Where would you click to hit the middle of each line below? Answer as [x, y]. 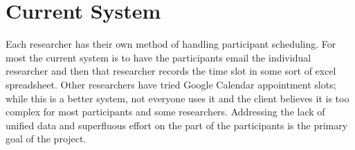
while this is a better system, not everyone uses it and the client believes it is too [177, 98]
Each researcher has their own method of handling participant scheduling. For [171, 44]
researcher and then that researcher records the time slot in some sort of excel [171, 71]
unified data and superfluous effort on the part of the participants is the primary [177, 125]
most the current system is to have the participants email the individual [158, 57]
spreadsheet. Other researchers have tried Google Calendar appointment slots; [171, 84]
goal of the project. [46, 139]
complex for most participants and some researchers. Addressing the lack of [165, 112]
